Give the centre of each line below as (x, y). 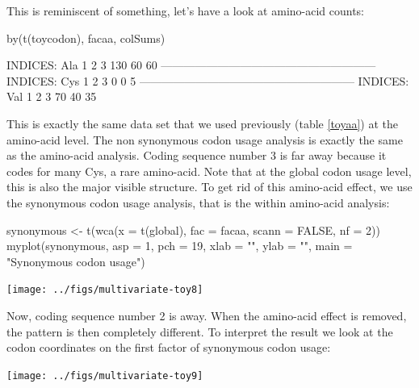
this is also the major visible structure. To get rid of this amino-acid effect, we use (209, 187)
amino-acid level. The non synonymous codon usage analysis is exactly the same (205, 139)
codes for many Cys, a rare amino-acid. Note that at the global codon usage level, (209, 171)
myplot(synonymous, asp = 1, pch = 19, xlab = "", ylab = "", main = (180, 246)
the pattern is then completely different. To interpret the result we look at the (200, 331)
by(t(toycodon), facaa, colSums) (86, 38)
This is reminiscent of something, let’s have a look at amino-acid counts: (186, 10)
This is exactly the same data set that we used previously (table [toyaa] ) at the (203, 123)
